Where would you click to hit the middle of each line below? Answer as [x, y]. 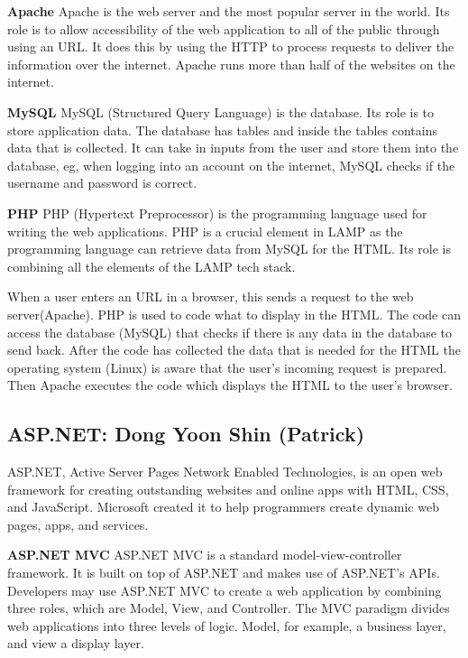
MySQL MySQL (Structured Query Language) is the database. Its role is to [221, 111]
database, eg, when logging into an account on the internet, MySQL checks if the [231, 165]
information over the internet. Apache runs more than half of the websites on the [231, 64]
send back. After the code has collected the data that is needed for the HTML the [234, 350]
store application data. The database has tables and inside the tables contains [222, 130]
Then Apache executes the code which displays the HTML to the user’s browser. [230, 385]
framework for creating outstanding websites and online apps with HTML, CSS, [228, 489]
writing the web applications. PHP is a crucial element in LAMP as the [205, 231]
